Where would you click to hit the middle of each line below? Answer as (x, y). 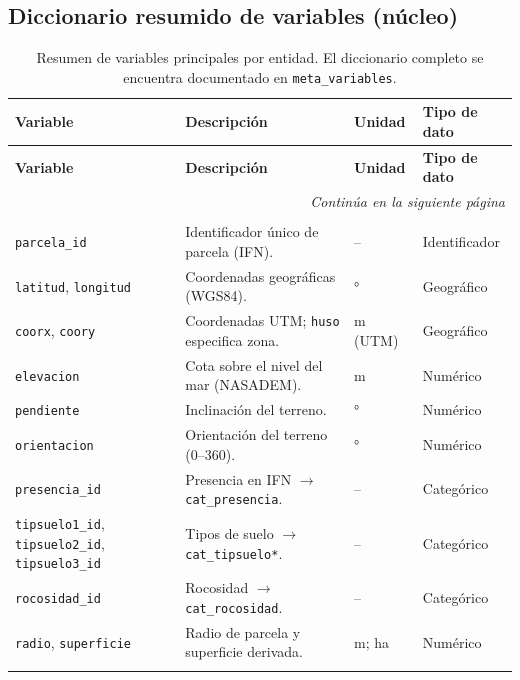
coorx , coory (55, 330)
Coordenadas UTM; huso (262, 320)
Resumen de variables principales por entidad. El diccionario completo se (260, 57)
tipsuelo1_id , (60, 523)
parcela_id (51, 243)
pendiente (47, 411)
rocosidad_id (58, 599)
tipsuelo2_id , (60, 542)
